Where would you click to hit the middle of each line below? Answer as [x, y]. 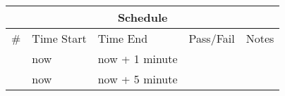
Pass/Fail [212, 38]
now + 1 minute [138, 59]
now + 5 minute [138, 79]
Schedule [142, 17]
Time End [123, 38]
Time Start [59, 38]
